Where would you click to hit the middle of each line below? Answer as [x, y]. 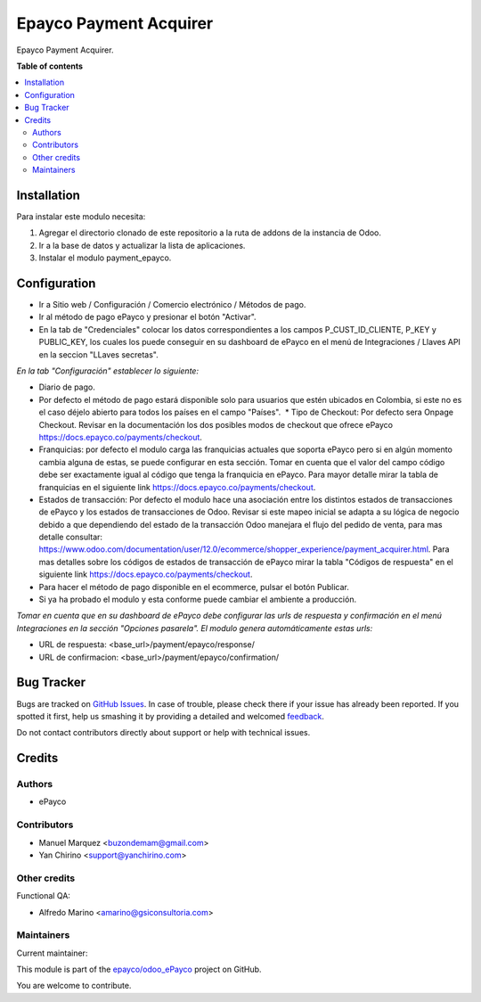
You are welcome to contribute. [74, 986]
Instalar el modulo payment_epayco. [105, 258]
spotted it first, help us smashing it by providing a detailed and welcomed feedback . [171, 716]
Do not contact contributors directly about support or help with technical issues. [163, 733]
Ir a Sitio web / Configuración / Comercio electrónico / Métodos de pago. [172, 305]
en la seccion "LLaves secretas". [99, 354]
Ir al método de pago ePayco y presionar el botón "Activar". [148, 317]
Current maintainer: [52, 953]
